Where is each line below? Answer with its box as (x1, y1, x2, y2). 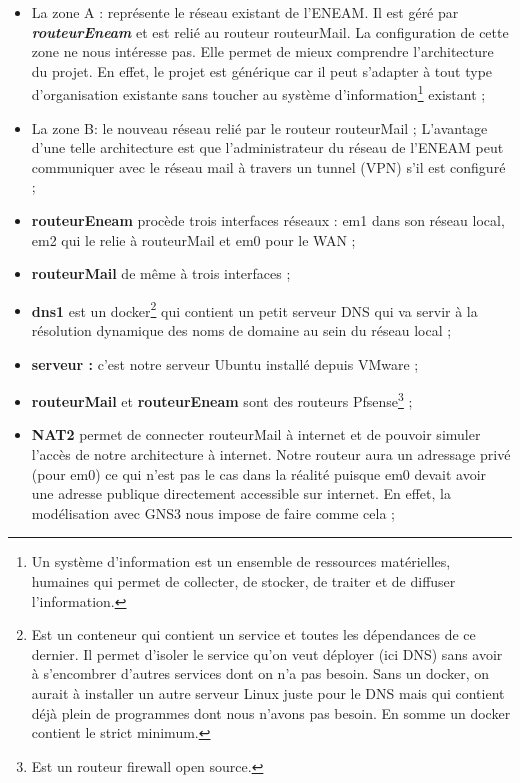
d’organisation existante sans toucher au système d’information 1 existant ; (31, 81, 486, 105)
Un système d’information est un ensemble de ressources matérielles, (31, 551, 451, 572)
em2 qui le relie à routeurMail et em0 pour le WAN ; (31, 229, 356, 250)
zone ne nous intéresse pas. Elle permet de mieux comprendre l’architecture (31, 41, 494, 62)
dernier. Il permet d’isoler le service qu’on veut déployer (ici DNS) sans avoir (31, 643, 503, 664)
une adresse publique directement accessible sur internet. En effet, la (31, 483, 451, 504)
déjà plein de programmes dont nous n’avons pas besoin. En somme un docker (31, 702, 511, 723)
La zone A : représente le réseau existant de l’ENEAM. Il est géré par (31, 2, 459, 22)
